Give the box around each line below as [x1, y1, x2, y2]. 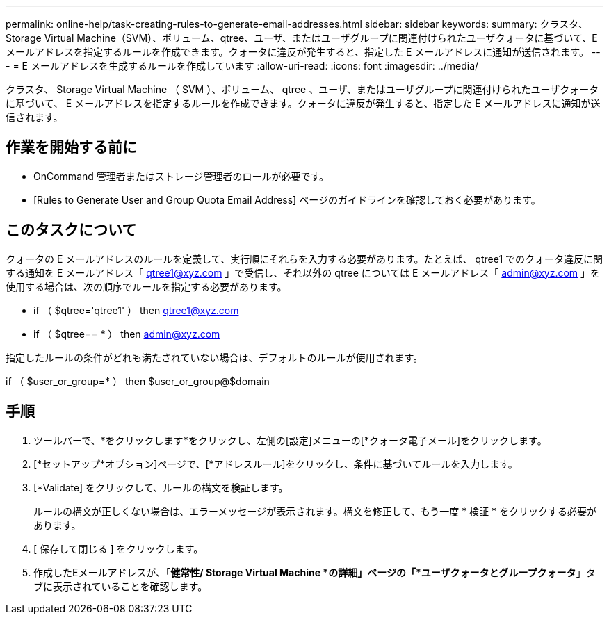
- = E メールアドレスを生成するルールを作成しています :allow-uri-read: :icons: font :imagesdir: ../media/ [6, 60, 479, 72]
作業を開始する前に [6, 138, 137, 156]
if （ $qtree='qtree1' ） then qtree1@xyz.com [33, 304, 239, 316]
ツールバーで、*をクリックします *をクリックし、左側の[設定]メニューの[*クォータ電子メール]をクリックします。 [33, 434, 547, 446]
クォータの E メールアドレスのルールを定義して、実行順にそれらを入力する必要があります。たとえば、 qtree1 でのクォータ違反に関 [6, 252, 603, 265]
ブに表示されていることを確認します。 [33, 580, 208, 592]
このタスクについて [6, 221, 137, 239]
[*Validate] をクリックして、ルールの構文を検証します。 [33, 481, 289, 493]
